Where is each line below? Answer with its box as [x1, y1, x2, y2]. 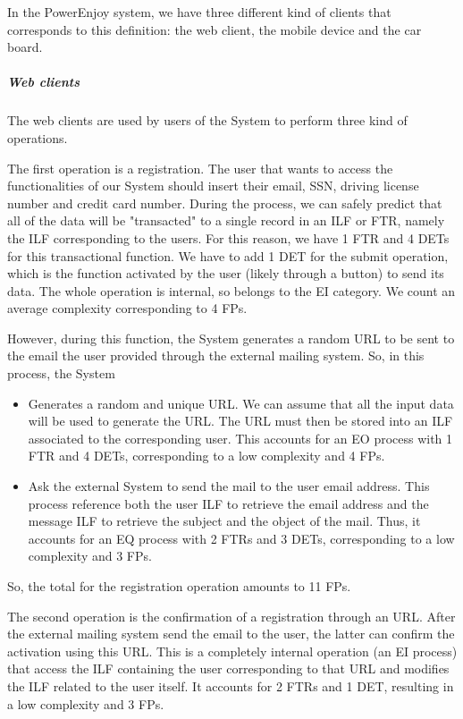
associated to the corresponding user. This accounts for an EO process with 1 [28, 428, 453, 447]
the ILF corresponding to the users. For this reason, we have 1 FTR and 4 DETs [7, 228, 450, 247]
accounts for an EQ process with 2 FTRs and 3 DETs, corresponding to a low [28, 529, 455, 547]
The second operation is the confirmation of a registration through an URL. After [7, 606, 456, 625]
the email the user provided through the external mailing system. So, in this [7, 346, 425, 365]
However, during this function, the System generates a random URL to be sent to [7, 328, 455, 347]
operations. [7, 128, 68, 147]
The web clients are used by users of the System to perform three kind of [7, 111, 408, 130]
